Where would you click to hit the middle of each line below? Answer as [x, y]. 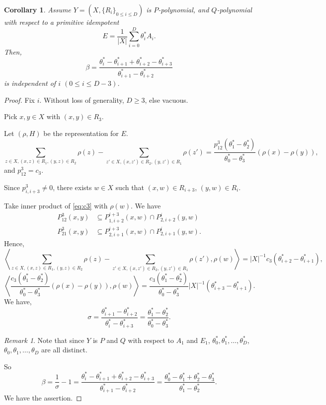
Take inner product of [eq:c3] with [56, 205]
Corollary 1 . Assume [38, 9]
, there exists [72, 187]
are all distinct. [64, 350]
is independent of [30, 83]
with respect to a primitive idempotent [62, 22]
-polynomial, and [184, 9]
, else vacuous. [166, 100]
